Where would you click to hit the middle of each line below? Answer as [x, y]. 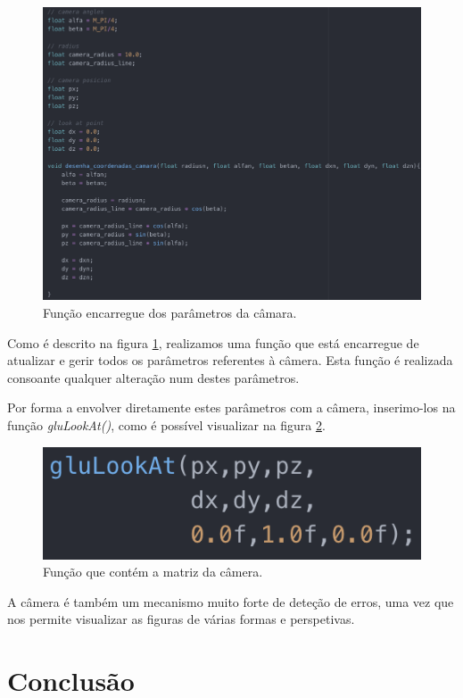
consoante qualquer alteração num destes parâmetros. [153, 377]
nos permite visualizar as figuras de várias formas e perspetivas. [181, 619]
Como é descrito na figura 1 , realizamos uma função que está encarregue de [213, 342]
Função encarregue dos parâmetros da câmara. [170, 312]
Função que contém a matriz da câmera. [153, 572]
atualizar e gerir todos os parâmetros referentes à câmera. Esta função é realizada [230, 360]
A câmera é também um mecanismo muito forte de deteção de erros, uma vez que [231, 601]
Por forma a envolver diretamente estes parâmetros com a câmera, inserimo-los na [231, 407]
